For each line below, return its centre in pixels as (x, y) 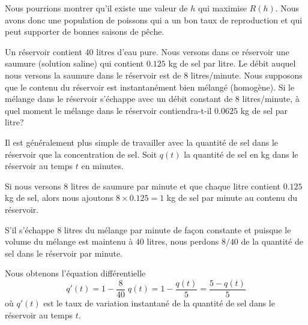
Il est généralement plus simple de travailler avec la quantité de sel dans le (142, 142)
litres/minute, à (271, 99)
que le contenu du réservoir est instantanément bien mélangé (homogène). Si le (150, 87)
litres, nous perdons (183, 241)
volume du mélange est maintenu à (69, 241)
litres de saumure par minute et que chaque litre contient (176, 186)
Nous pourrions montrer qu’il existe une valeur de (96, 8)
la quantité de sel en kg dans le (241, 154)
